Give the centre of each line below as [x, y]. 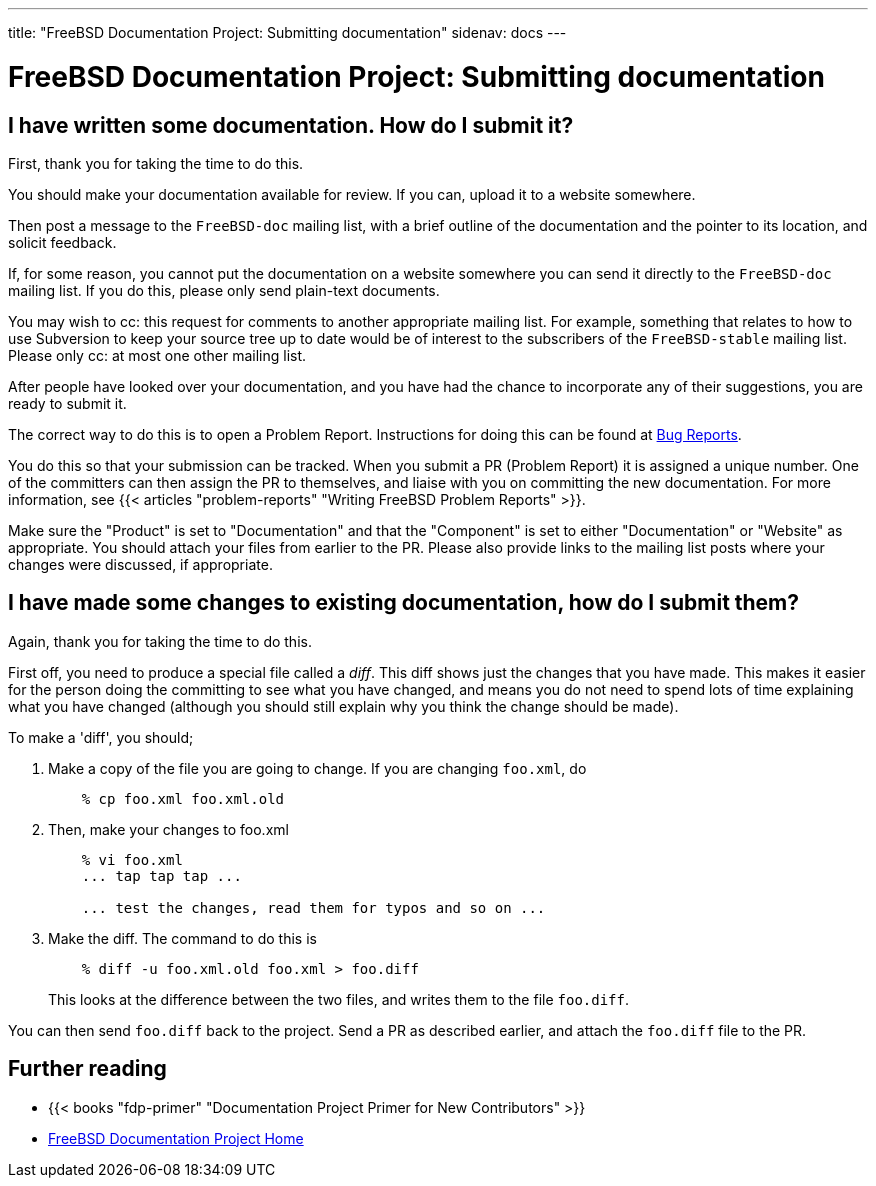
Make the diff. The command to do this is [182, 938]
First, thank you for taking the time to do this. [156, 163]
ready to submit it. [67, 403]
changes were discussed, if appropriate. [140, 564]
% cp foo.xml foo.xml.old [183, 798]
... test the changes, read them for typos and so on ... [313, 907]
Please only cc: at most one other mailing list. [157, 355]
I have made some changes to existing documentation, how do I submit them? [404, 603]
